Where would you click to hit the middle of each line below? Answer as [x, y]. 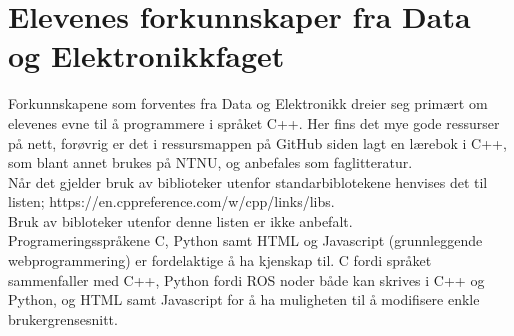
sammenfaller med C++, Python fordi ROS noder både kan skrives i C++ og [246, 279]
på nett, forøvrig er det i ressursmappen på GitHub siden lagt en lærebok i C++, [257, 142]
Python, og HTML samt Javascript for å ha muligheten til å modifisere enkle [244, 299]
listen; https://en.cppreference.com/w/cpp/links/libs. [171, 201]
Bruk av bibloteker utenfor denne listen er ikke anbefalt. [180, 220]
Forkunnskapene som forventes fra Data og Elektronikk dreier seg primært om [248, 103]
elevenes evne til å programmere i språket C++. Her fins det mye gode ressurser [254, 122]
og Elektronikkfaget [146, 55]
